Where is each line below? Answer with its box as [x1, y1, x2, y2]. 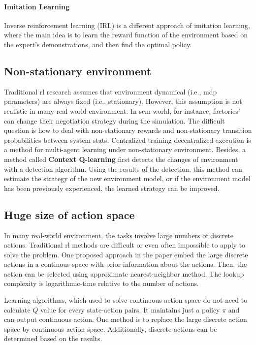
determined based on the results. [4, 333, 102, 344]
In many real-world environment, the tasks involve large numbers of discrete [4, 230, 234, 240]
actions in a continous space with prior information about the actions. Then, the [4, 259, 247, 269]
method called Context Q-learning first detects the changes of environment [4, 154, 238, 164]
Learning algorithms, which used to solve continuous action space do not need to [4, 295, 248, 305]
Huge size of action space [4, 207, 135, 222]
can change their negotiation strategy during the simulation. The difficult [4, 115, 225, 125]
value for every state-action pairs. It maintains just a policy [40, 304, 220, 314]
